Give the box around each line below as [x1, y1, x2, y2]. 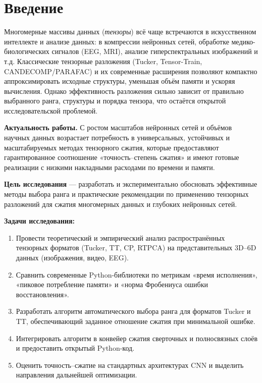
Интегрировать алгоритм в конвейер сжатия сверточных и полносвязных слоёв [16, 333, 258, 343]
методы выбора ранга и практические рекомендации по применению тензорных [4, 189, 249, 199]
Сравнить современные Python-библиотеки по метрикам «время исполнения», [16, 269, 257, 280]
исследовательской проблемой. [4, 105, 98, 116]
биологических [4, 46, 49, 57]
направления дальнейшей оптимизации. [16, 369, 137, 380]
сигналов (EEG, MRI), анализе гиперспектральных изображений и [51, 46, 258, 57]
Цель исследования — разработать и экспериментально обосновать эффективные [4, 179, 257, 189]
